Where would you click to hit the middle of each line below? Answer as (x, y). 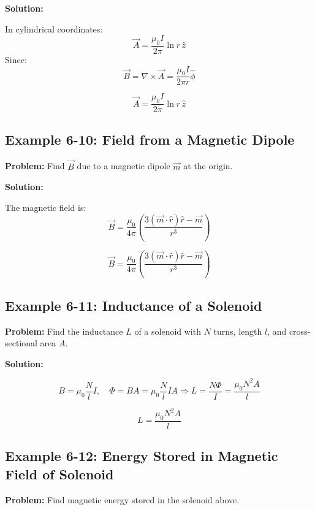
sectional (21, 343)
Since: (16, 60)
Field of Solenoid (59, 474)
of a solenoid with (168, 331)
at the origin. (208, 166)
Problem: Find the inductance (64, 331)
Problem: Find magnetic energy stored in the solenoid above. (122, 499)
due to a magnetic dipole (123, 166)
